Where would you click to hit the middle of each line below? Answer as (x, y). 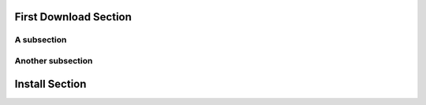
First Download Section (73, 17)
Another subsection (54, 60)
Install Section (50, 83)
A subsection (41, 40)
